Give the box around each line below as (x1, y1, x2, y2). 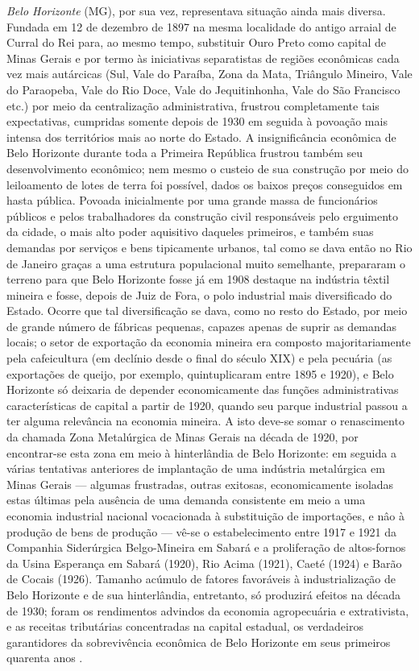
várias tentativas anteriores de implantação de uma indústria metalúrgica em (6, 460, 385, 477)
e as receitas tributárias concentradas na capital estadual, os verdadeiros (6, 618, 363, 635)
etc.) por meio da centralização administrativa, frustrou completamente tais (6, 97, 380, 114)
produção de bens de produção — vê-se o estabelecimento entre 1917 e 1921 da (6, 523, 397, 540)
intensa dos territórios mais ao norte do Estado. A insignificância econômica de (6, 128, 396, 145)
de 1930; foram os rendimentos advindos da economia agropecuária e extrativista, (6, 602, 409, 619)
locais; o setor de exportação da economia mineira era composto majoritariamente (6, 333, 411, 350)
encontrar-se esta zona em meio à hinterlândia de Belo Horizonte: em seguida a (6, 444, 396, 461)
